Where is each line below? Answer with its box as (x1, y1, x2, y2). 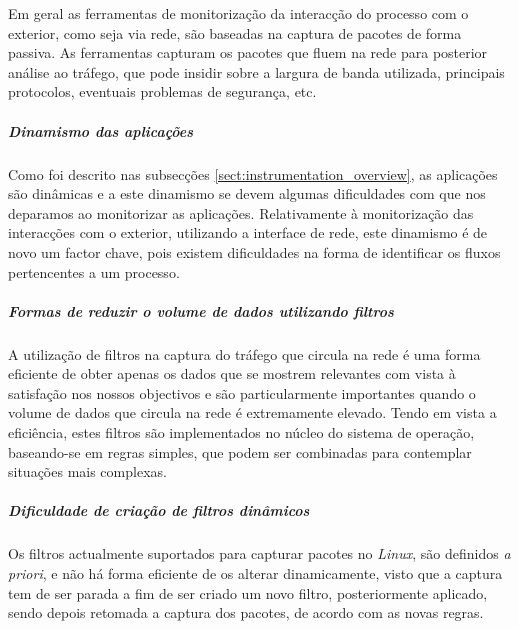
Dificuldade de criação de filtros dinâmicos (8, 500, 310, 521)
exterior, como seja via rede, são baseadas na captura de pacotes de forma (8, 22, 462, 43)
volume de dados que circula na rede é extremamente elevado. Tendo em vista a (8, 402, 497, 423)
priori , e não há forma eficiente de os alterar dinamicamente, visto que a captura (8, 562, 503, 583)
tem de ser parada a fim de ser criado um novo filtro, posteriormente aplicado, (8, 582, 488, 603)
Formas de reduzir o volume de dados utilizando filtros (8, 300, 394, 321)
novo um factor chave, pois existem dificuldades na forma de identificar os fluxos (8, 241, 501, 262)
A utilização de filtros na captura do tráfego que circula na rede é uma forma (8, 343, 481, 364)
